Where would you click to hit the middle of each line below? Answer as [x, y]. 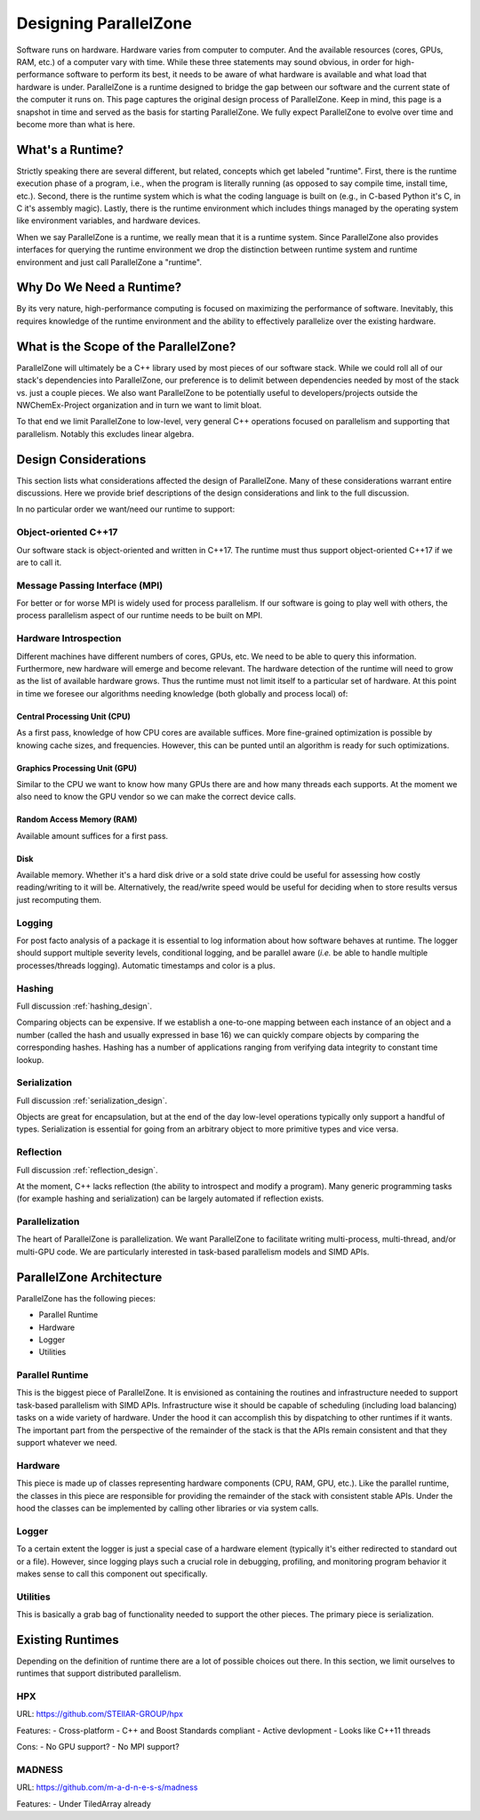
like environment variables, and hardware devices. [108, 221]
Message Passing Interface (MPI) [90, 585]
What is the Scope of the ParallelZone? [126, 346]
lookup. [30, 1059]
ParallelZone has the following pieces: [86, 1298]
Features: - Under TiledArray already [84, 1804]
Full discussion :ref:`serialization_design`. [92, 1100]
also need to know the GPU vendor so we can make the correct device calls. [156, 797]
